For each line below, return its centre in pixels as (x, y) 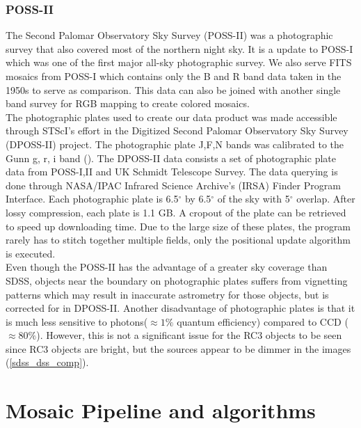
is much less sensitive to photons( (77, 321)
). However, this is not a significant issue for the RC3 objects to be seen (189, 335)
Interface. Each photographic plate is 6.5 (92, 199)
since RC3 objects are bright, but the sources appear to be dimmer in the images (178, 348)
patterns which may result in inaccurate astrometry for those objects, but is (167, 294)
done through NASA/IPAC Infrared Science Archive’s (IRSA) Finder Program (173, 185)
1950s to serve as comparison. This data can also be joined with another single (173, 89)
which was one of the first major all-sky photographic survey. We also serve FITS (179, 62)
